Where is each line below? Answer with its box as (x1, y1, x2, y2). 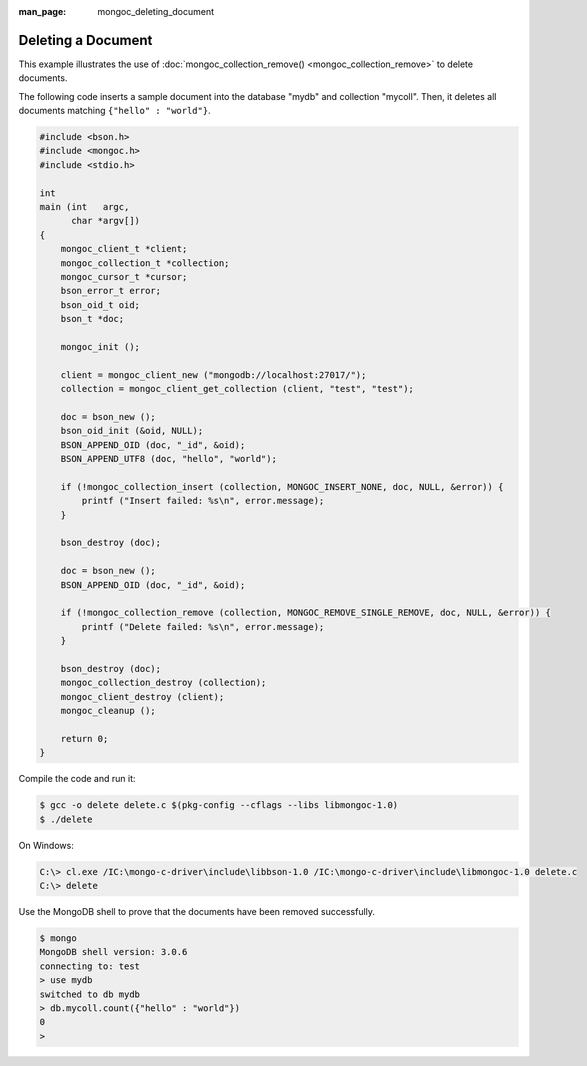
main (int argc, (39, 201, 130, 213)
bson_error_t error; (60, 285, 162, 297)
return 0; (60, 733, 109, 744)
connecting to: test (39, 960, 140, 972)
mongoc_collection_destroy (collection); (60, 677, 267, 689)
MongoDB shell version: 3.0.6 (39, 946, 188, 958)
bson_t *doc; (60, 313, 125, 325)
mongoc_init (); (60, 341, 140, 352)
